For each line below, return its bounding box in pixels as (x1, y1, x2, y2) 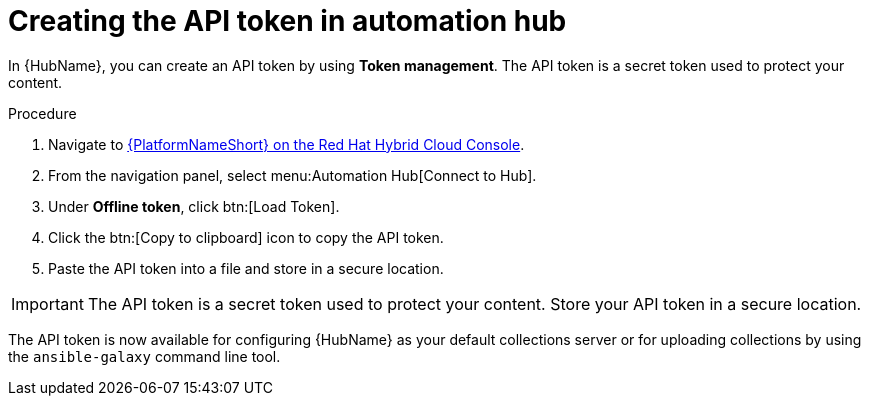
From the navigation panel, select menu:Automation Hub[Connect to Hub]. (48, 166, 537, 184)
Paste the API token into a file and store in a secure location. (48, 259, 444, 277)
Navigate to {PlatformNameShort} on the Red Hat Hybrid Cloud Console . (48, 135, 525, 153)
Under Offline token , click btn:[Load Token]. (48, 197, 340, 215)
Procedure (8, 104, 77, 122)
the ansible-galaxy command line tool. (8, 347, 281, 365)
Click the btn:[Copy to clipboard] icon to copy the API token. (48, 228, 444, 246)
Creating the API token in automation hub (8, 4, 567, 38)
